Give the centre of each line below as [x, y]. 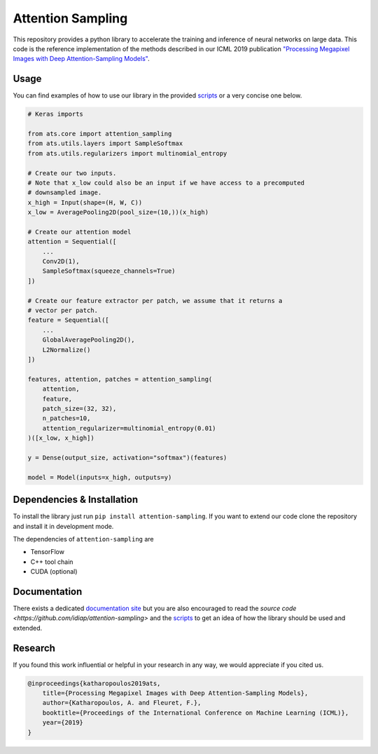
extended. [27, 628]
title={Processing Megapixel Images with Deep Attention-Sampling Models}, [175, 693]
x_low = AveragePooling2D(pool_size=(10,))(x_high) [118, 213]
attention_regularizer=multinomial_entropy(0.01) [129, 428]
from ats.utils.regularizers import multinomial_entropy [127, 153]
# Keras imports [56, 114]
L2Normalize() [66, 350]
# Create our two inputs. [72, 173]
